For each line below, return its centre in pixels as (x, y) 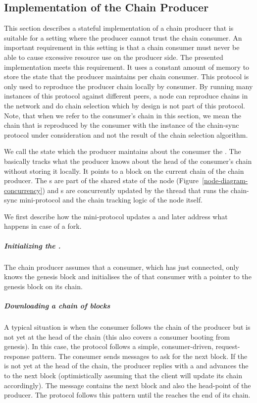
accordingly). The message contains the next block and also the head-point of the (128, 385)
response (17, 356)
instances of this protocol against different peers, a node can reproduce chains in (126, 96)
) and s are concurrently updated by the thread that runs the (135, 190)
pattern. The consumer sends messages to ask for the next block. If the (140, 356)
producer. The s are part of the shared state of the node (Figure (102, 180)
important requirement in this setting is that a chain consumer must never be (122, 47)
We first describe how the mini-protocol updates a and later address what (116, 216)
